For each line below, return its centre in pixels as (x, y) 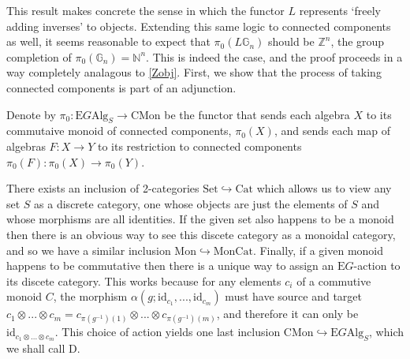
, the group (358, 41)
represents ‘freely (340, 10)
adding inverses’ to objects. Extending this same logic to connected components (199, 26)
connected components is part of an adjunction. (121, 87)
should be (291, 41)
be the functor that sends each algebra (257, 114)
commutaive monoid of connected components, (119, 131)
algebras (26, 146)
